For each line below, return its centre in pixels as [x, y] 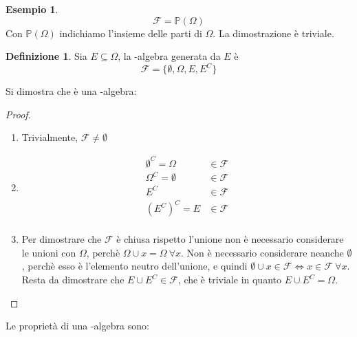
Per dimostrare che [62, 239]
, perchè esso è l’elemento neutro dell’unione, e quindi [134, 266]
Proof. [18, 114]
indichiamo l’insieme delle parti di [131, 33]
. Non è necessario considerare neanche [262, 252]
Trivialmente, [50, 137]
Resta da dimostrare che [73, 279]
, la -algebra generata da [169, 56]
